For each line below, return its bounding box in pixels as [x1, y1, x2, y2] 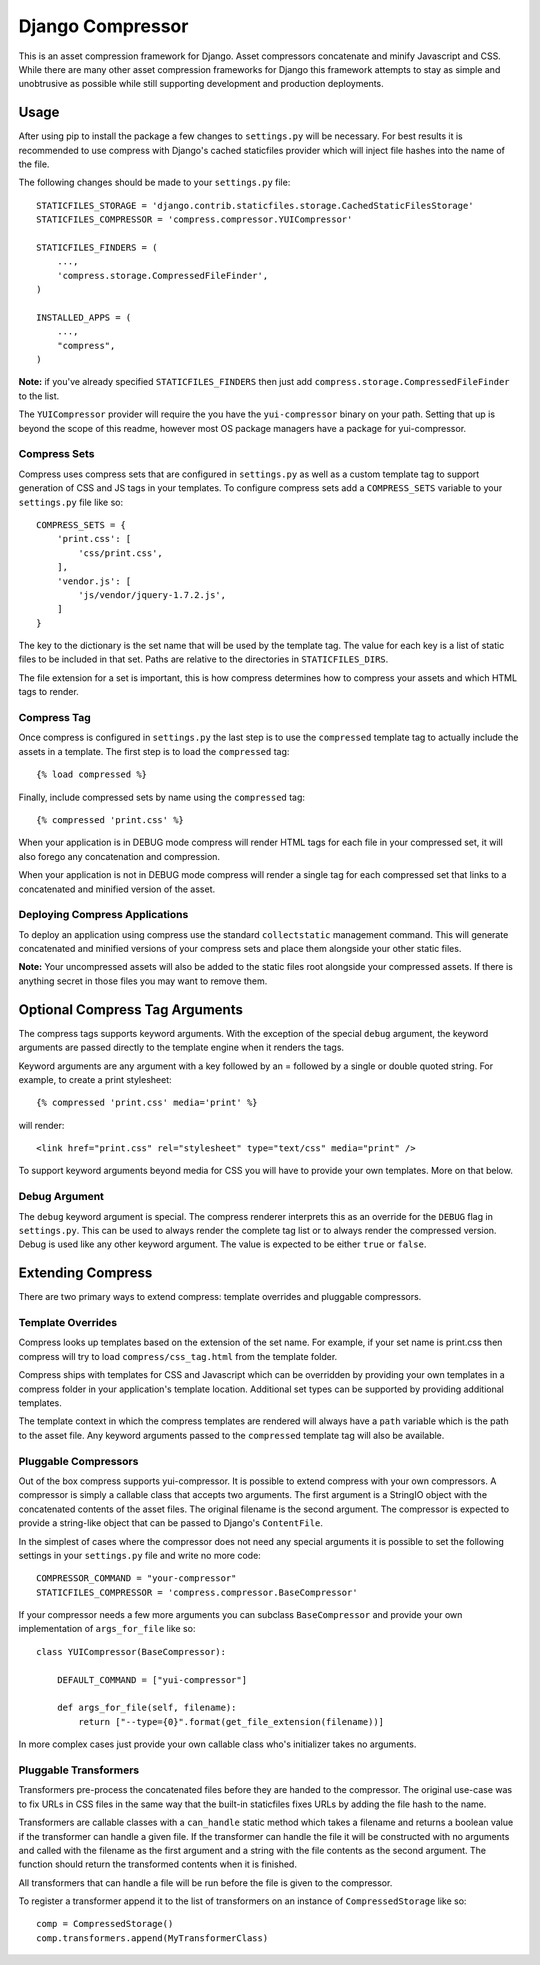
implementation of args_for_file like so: [18, 1623, 196, 1635]
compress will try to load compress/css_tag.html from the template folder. [18, 1350, 338, 1362]
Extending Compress [18, 1265, 153, 1282]
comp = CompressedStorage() [36, 1918, 174, 1930]
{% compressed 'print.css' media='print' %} [36, 1097, 259, 1109]
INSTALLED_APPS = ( [36, 311, 132, 323]
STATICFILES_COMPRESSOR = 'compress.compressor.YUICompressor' [36, 214, 353, 225]
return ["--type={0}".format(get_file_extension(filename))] [78, 1716, 385, 1727]
